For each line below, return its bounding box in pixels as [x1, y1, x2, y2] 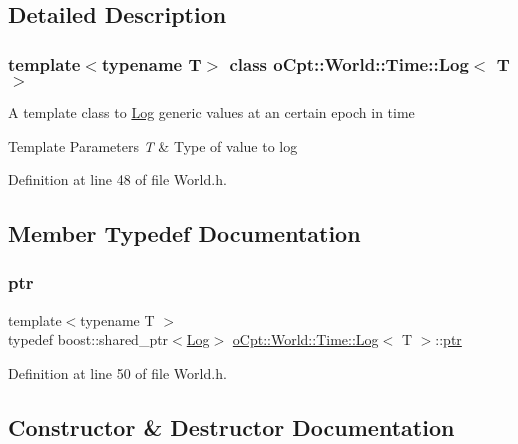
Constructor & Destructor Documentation [8, 411, 455, 442]
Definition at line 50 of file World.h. [8, 362, 227, 383]
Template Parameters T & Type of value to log [8, 135, 298, 156]
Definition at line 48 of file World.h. [8, 169, 227, 190]
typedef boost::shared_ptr [8, 329, 169, 350]
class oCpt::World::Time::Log [229, 51, 469, 76]
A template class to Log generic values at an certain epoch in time [8, 102, 415, 122]
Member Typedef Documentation [8, 218, 361, 249]
